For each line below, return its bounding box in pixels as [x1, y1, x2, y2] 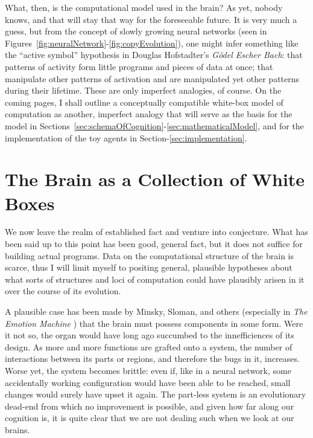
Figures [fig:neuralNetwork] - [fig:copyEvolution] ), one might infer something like [5, 36, 299, 49]
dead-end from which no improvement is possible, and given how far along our [5, 399, 294, 412]
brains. [5, 423, 30, 436]
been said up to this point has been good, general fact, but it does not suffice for [5, 237, 303, 250]
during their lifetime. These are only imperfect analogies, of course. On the [5, 84, 282, 97]
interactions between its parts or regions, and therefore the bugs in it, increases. [5, 352, 300, 365]
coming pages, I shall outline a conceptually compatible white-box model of [5, 95, 283, 108]
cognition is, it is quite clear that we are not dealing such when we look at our [5, 411, 294, 424]
